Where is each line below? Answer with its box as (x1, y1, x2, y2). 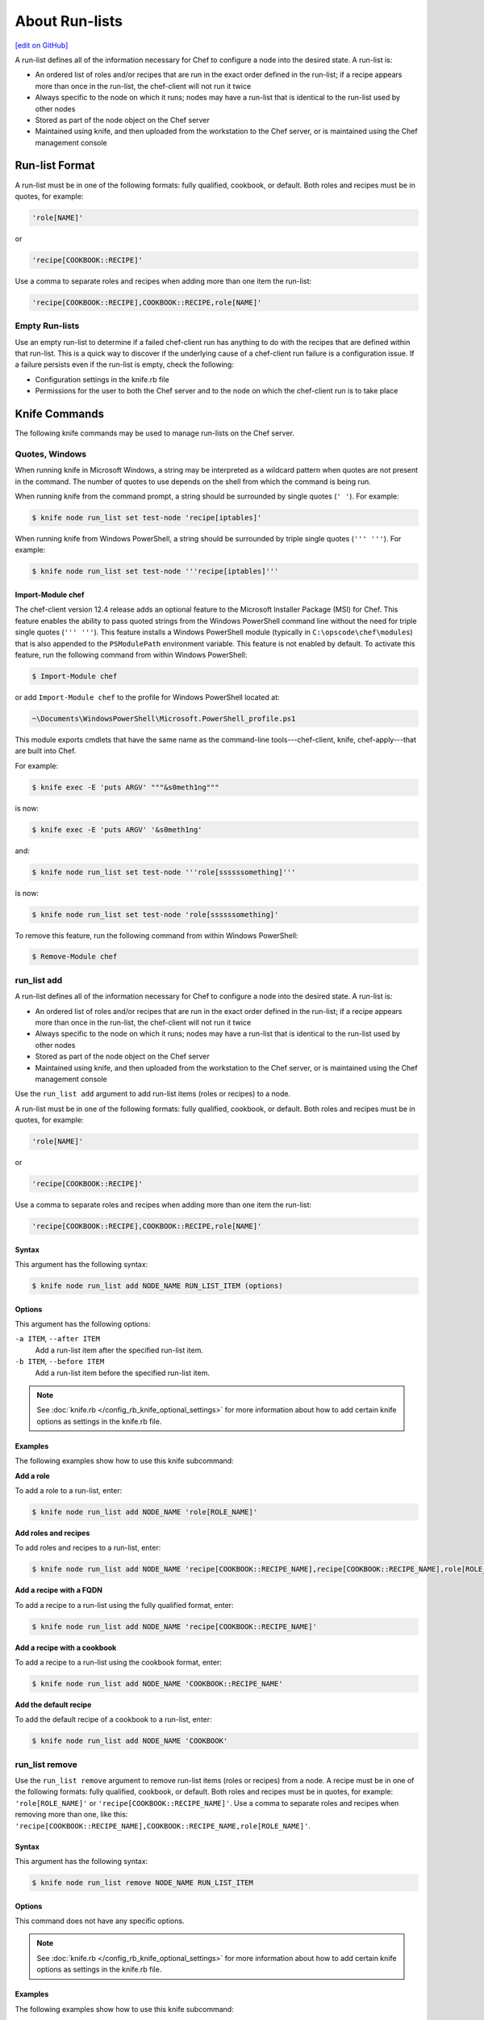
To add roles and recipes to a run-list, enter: (15, 1543, 161, 1553)
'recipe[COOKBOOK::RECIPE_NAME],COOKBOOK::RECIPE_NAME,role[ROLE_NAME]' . (15, 1820, 311, 1830)
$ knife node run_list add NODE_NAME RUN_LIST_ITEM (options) (31, 1281, 283, 1290)
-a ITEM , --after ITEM (15, 1334, 101, 1344)
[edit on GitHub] (15, 40, 69, 50)
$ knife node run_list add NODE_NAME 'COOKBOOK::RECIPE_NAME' (31, 1679, 283, 1688)
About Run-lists (15, 12, 123, 30)
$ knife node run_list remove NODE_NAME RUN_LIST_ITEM (31, 1879, 253, 1887)
